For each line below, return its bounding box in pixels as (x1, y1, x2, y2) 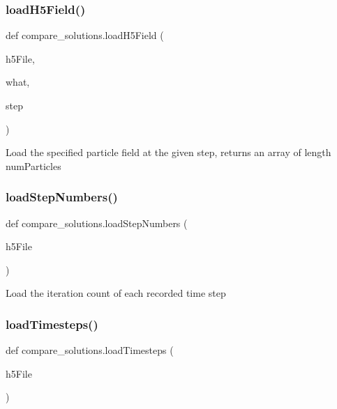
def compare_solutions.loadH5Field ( (6, 28, 164, 43)
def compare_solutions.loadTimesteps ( (6, 343, 174, 357)
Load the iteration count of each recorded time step (6, 286, 226, 300)
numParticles (6, 158, 61, 173)
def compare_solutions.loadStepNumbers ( (6, 215, 188, 230)
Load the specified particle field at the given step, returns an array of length (6, 145, 331, 160)
